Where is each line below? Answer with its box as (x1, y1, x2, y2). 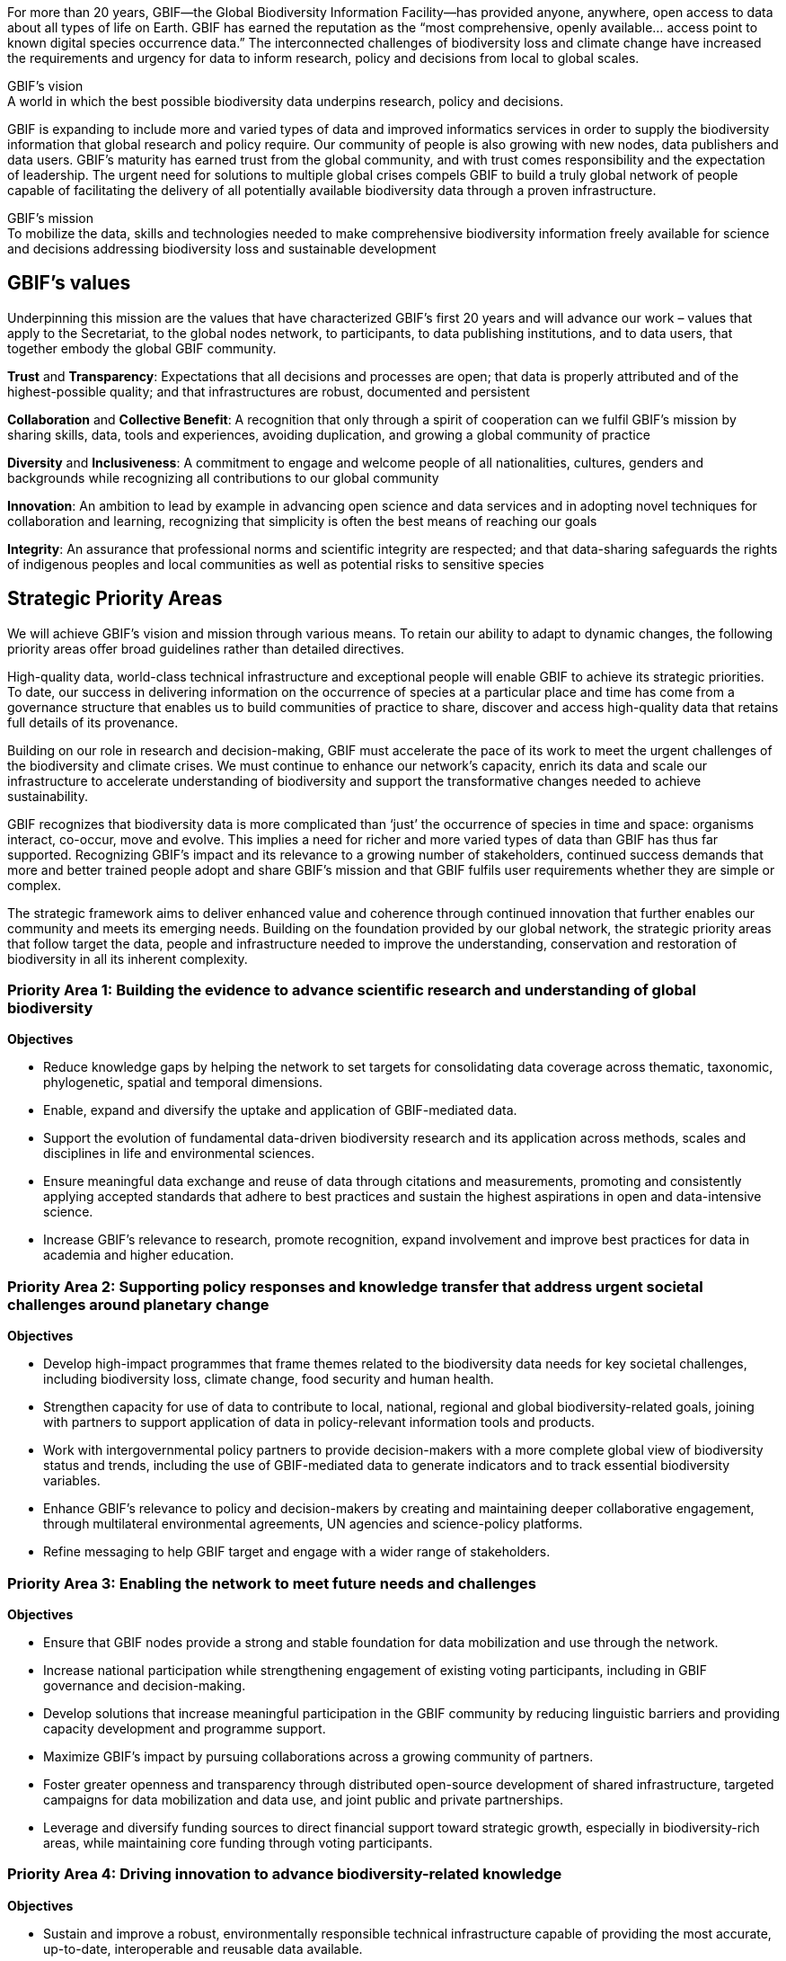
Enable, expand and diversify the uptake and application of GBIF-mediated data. (43, 1102, 517, 1119)
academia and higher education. (43, 1247, 234, 1263)
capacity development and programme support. (43, 1720, 326, 1736)
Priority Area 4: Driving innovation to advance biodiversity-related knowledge (7, 1865, 562, 1884)
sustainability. (7, 788, 88, 804)
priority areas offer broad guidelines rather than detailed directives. (7, 640, 405, 656)
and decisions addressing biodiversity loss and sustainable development (7, 241, 437, 256)
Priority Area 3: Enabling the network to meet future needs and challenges (7, 1573, 536, 1592)
